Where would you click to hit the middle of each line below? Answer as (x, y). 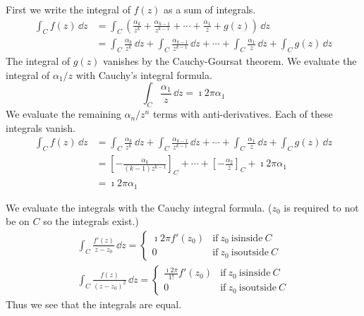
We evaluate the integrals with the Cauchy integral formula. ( (139, 207)
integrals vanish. (41, 127)
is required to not (321, 207)
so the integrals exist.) (91, 221)
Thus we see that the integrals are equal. (94, 304)
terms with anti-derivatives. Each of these (243, 114)
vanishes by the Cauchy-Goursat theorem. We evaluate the (230, 61)
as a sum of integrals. (210, 9)
